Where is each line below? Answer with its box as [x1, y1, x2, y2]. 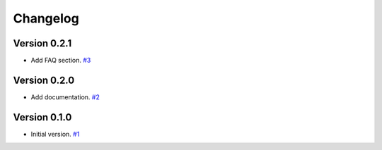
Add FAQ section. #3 [30, 56, 91, 65]
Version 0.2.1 [13, 37, 72, 49]
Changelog [13, 11, 79, 26]
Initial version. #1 [30, 130, 80, 138]
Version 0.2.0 [13, 74, 75, 86]
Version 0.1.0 [13, 111, 72, 123]
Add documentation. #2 [30, 92, 100, 101]
